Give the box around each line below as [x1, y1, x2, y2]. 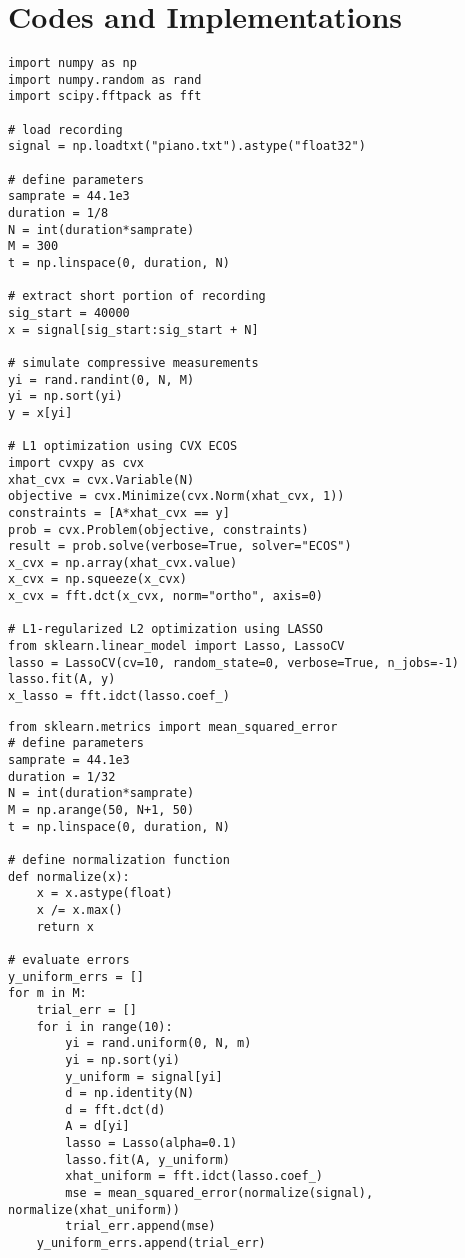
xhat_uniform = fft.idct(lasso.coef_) [65, 1169, 323, 1184]
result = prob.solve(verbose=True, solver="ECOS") [8, 539, 352, 554]
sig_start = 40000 [8, 305, 130, 320]
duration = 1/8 [8, 206, 109, 221]
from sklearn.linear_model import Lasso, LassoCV [8, 639, 345, 654]
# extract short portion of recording [8, 289, 266, 304]
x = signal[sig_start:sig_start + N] [8, 322, 259, 337]
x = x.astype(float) [36, 886, 173, 901]
